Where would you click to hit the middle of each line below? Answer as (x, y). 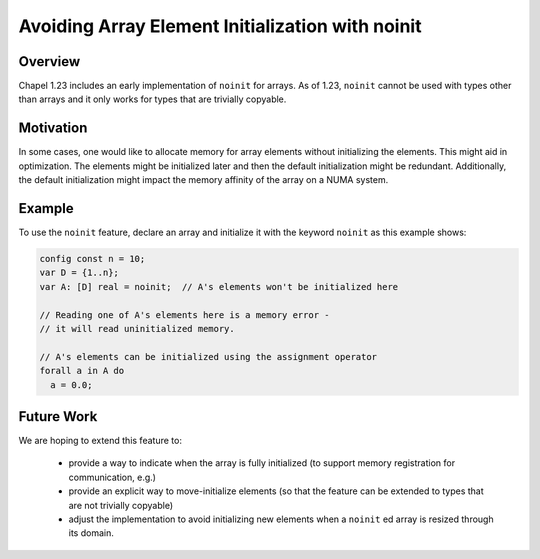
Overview (49, 61)
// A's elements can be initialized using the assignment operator (208, 356)
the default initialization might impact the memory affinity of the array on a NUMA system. (203, 180)
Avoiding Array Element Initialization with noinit (220, 26)
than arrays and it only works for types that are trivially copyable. (152, 99)
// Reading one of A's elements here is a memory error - (184, 314)
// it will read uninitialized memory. (137, 328)
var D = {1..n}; (79, 273)
